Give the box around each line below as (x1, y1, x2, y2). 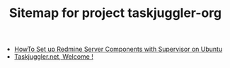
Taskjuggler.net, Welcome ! (13, 52, 93, 61)
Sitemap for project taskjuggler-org (9, 5, 222, 21)
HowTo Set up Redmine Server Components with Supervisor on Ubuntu (13, 45, 223, 54)
